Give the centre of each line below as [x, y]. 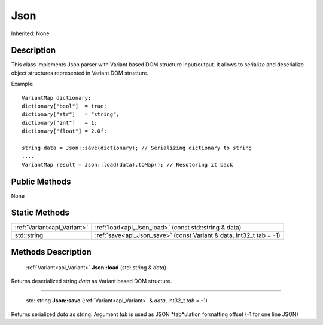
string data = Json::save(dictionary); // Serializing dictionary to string [137, 148]
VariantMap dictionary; [57, 98]
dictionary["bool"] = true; [64, 106]
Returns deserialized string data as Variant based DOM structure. [92, 281]
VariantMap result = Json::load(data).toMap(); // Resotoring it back [127, 165]
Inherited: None [30, 33]
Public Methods [41, 181]
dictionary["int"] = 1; [60, 123]
